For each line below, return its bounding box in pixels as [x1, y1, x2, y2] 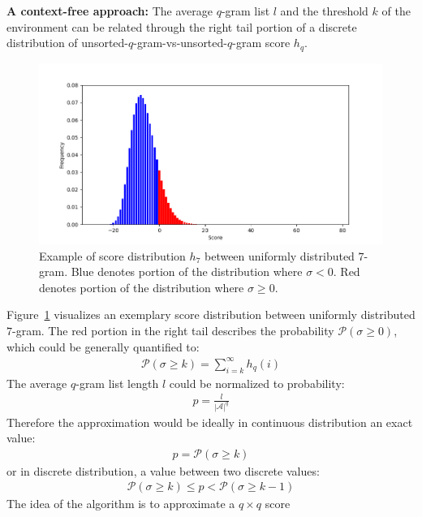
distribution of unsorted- [6, 34, 128, 51]
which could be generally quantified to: [6, 338, 200, 355]
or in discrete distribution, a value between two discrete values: [6, 462, 320, 479]
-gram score [232, 34, 291, 51]
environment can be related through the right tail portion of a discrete [6, 18, 357, 35]
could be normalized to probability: [169, 374, 345, 391]
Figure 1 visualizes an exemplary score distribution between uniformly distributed [6, 306, 416, 323]
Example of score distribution [39, 247, 186, 264]
